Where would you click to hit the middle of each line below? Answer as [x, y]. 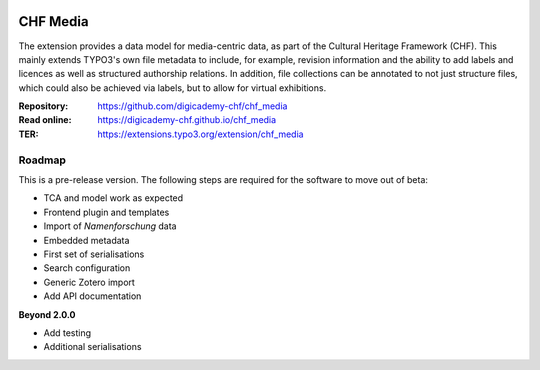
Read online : [45, 120]
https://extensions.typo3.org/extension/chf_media [200, 134]
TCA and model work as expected [113, 198]
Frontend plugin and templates [106, 212]
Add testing [67, 332]
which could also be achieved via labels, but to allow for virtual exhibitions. [172, 87]
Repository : [43, 106]
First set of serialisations [94, 254]
